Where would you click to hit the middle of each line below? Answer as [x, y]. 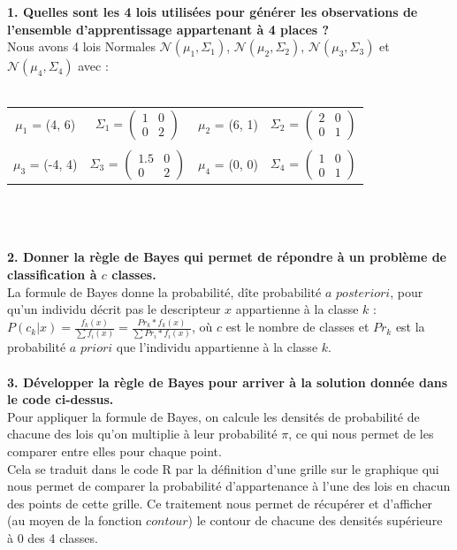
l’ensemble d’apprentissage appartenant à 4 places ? [168, 29]
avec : [93, 66]
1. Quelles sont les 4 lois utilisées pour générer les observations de [213, 11]
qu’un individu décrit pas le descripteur [114, 309]
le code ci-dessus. [61, 399]
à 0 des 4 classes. [53, 537]
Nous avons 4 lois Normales [81, 46]
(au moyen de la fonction [75, 520]
